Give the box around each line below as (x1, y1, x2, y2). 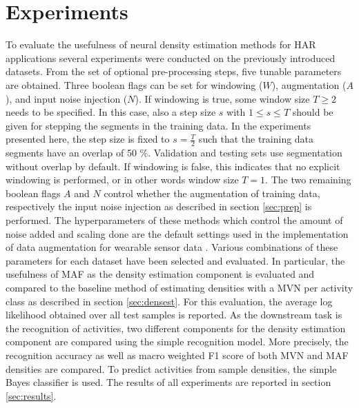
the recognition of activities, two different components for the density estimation (6, 320, 346, 335)
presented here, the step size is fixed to (6, 132, 170, 146)
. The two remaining (265, 172, 351, 187)
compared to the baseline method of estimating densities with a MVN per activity (6, 280, 353, 295)
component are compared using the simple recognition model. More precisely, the (6, 334, 349, 349)
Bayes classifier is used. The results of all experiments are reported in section (6, 375, 331, 389)
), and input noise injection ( (6, 91, 128, 105)
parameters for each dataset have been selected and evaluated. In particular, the (6, 253, 345, 267)
